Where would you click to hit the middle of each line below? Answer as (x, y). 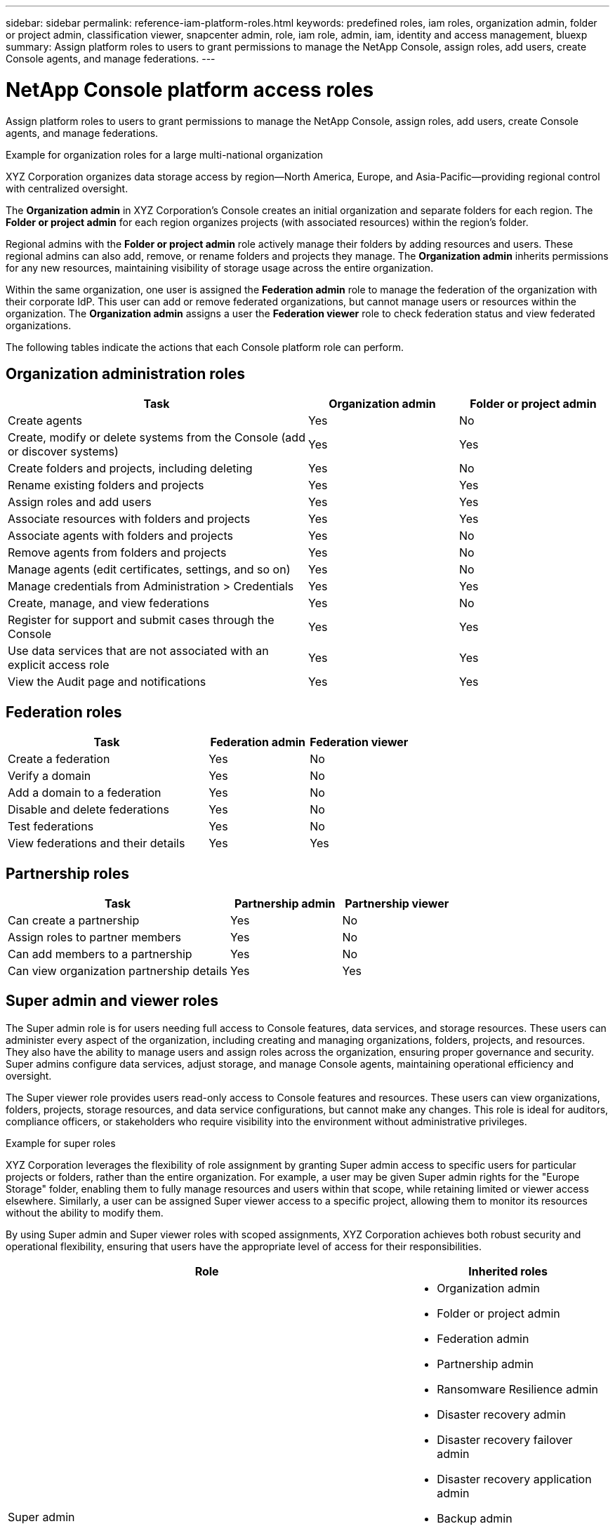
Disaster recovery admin (501, 1414)
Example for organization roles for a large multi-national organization (165, 154)
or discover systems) (63, 452)
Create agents (45, 421)
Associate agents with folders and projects (120, 536)
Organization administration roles (126, 373)
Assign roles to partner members (94, 937)
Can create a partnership (74, 921)
